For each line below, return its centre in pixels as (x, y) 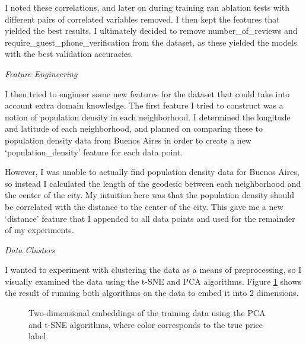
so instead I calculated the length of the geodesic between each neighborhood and (153, 183)
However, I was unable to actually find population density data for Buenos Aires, (152, 172)
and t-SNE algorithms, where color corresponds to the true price (146, 324)
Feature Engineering (41, 73)
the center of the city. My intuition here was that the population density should (150, 195)
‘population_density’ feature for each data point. (94, 152)
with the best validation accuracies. (69, 54)
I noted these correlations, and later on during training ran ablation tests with (147, 7)
